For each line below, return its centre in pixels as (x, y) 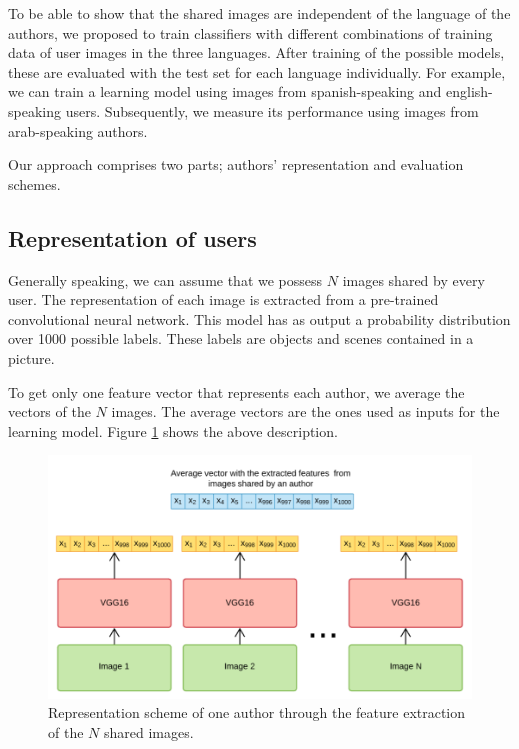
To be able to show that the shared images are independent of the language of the (259, 13)
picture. (31, 357)
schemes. (34, 183)
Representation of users (132, 237)
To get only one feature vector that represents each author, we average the (236, 391)
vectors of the (49, 411)
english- (469, 91)
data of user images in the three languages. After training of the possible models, (256, 52)
